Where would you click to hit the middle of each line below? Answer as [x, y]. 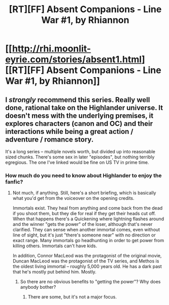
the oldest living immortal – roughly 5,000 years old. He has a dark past [87, 266]
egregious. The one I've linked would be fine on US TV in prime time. [77, 162]
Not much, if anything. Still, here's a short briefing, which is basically [84, 193]
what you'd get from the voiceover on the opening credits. [73, 198]
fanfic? [14, 182]
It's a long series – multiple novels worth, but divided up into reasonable [80, 151]
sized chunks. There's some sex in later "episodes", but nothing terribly [80, 157]
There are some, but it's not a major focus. [72, 297]
